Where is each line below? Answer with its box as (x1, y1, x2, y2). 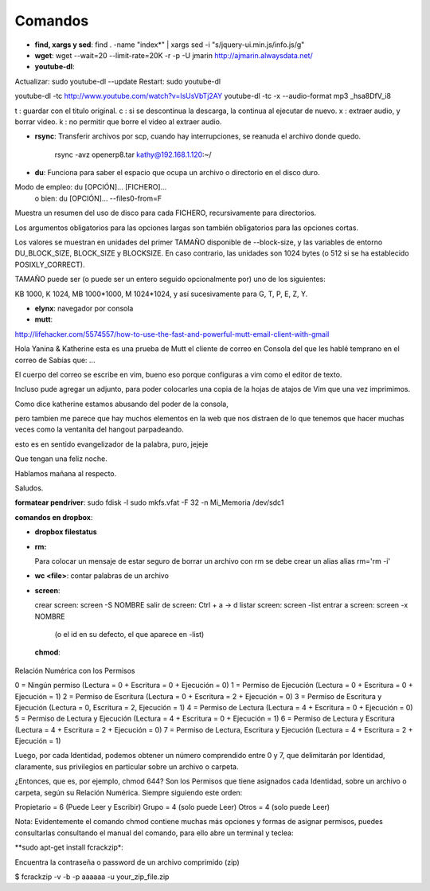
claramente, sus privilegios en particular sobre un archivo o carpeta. (14, 761, 239, 772)
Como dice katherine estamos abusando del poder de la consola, (14, 399, 229, 408)
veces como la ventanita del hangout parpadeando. (14, 424, 184, 434)
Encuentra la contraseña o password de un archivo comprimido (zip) (14, 857, 240, 867)
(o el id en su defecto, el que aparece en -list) (54, 629, 205, 639)
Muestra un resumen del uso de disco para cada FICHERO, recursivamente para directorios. (14, 208, 317, 218)
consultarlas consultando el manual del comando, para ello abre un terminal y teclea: (14, 828, 294, 838)
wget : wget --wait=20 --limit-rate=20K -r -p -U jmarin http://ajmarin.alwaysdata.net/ (34, 50, 314, 60)
